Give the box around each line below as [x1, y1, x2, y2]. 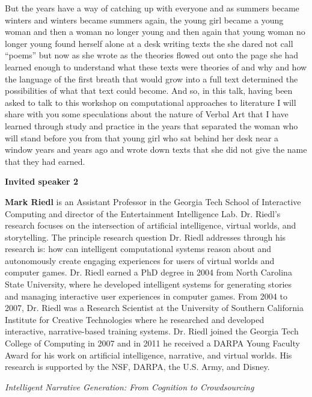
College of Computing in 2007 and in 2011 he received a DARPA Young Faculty [5, 337, 300, 349]
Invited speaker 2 [5, 175, 78, 188]
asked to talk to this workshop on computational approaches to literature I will [5, 96, 296, 108]
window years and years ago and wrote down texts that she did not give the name [5, 143, 307, 156]
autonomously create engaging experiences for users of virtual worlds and [5, 254, 275, 266]
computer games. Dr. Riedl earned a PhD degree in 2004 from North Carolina [5, 266, 292, 279]
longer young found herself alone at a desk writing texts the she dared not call [5, 37, 293, 49]
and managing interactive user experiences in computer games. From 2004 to [5, 289, 287, 302]
